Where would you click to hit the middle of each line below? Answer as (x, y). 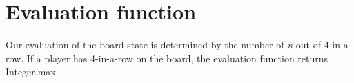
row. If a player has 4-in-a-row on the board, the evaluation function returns (167, 58)
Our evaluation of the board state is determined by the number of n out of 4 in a (177, 45)
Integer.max (31, 72)
